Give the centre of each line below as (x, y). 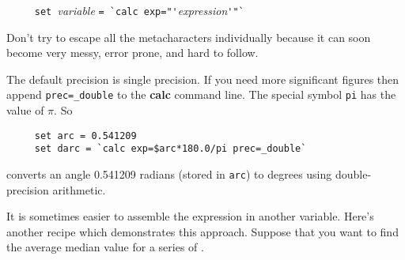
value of (25, 110)
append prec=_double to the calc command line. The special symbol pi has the (201, 94)
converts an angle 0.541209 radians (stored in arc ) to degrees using (169, 174)
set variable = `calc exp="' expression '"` (139, 10)
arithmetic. (79, 189)
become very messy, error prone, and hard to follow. (132, 53)
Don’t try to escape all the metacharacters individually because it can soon (189, 37)
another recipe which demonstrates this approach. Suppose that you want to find (202, 231)
